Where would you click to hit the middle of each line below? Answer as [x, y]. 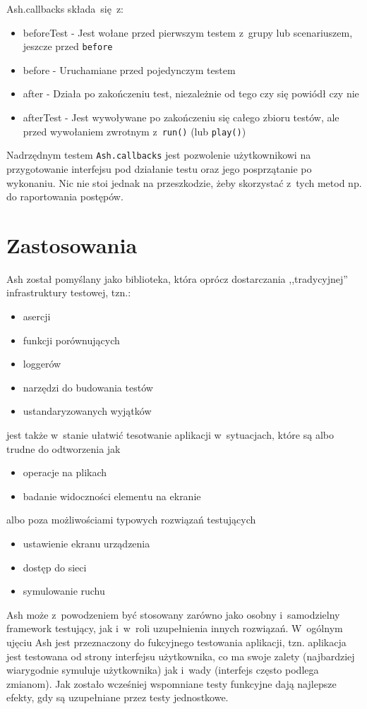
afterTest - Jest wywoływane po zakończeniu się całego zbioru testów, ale [181, 117]
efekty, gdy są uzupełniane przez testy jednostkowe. [118, 697]
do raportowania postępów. [65, 196]
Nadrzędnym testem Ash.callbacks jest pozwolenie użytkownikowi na [159, 155]
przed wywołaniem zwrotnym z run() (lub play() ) [134, 131]
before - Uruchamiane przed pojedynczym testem [129, 69]
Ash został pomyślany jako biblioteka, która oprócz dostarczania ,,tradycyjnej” [177, 278]
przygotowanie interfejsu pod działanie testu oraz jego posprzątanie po [159, 168]
